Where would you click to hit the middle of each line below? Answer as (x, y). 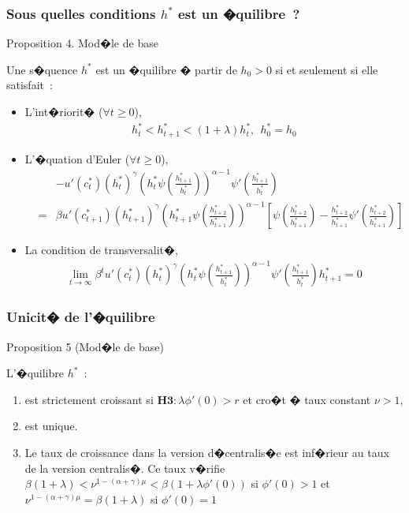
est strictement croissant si (89, 399)
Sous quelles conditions (81, 13)
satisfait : (30, 85)
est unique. (51, 426)
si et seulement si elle (327, 69)
